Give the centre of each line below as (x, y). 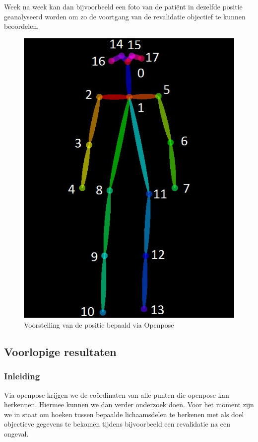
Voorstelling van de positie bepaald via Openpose (99, 325)
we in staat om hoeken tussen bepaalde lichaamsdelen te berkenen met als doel (124, 414)
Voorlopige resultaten (60, 352)
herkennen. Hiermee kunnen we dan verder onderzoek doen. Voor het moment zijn (129, 404)
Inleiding (22, 376)
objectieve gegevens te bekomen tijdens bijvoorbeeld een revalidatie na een (117, 424)
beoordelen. (22, 26)
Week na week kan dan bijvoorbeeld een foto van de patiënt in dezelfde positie (123, 6)
